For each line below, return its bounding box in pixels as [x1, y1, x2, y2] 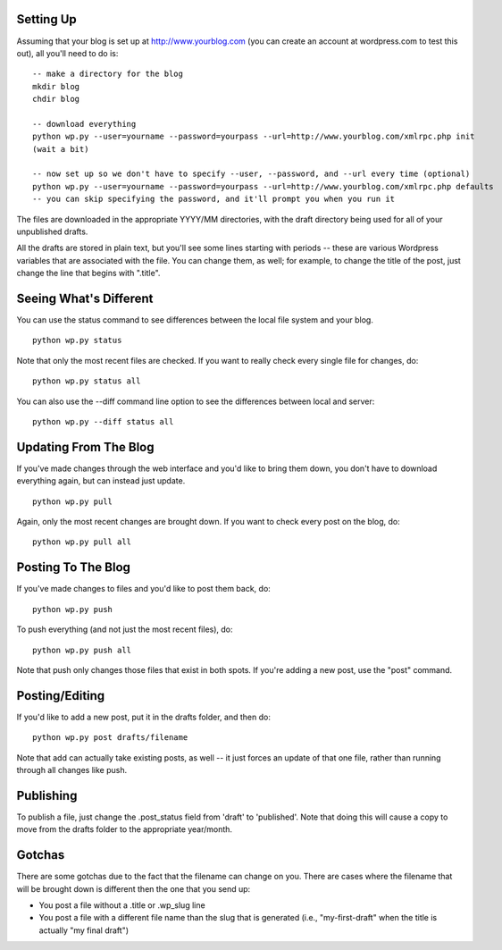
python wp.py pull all [32, 537, 132, 547]
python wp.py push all [32, 644, 132, 655]
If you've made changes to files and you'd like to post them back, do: [16, 584, 272, 594]
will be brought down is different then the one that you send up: [16, 883, 251, 894]
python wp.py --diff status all [32, 416, 174, 427]
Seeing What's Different [16, 290, 154, 306]
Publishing [16, 787, 78, 803]
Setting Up [16, 12, 78, 27]
